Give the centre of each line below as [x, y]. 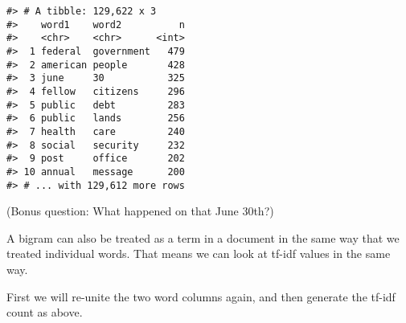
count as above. [45, 312]
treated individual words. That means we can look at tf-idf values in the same [199, 253]
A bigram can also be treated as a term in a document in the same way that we [203, 237]
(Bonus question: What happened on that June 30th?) [140, 211]
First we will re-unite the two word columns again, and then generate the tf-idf [201, 296]
